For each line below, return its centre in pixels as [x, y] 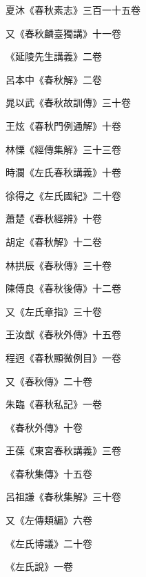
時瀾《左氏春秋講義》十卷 [63, 172]
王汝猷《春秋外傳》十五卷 [63, 334]
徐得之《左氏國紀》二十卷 [63, 195]
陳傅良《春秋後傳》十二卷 [63, 288]
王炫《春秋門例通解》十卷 [63, 125]
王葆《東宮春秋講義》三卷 [63, 450]
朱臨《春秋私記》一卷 [54, 404]
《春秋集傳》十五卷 [49, 473]
